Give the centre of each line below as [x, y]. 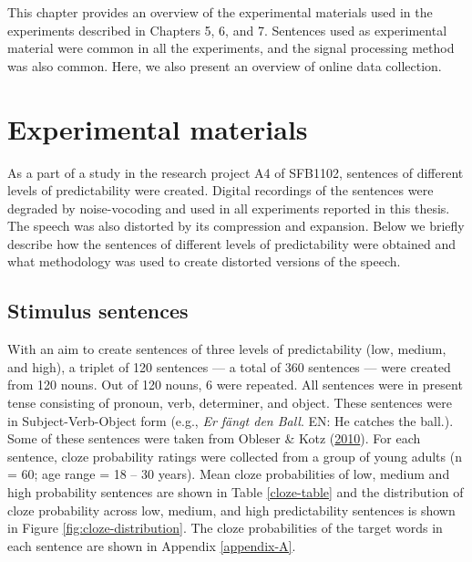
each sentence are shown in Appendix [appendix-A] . [152, 545]
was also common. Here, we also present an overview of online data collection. [225, 65]
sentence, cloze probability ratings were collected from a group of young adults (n [235, 456]
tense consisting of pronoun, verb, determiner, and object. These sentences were [230, 403]
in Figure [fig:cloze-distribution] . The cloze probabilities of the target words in [225, 528]
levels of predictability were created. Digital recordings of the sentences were [221, 190]
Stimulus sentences [98, 311]
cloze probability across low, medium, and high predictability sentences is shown [231, 510]
